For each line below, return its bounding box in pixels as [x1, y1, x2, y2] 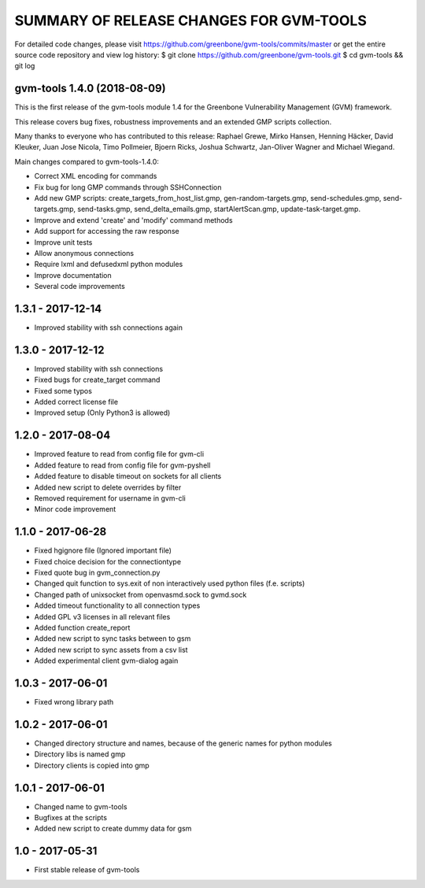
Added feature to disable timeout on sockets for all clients [34, 472, 222, 481]
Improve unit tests [34, 237, 93, 247]
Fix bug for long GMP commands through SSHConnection [34, 182, 222, 192]
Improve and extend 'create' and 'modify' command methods [34, 215, 233, 224]
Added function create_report [34, 623, 131, 632]
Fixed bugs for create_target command [34, 375, 161, 385]
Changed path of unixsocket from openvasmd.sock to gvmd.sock [34, 590, 247, 599]
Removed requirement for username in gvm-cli [34, 493, 187, 503]
